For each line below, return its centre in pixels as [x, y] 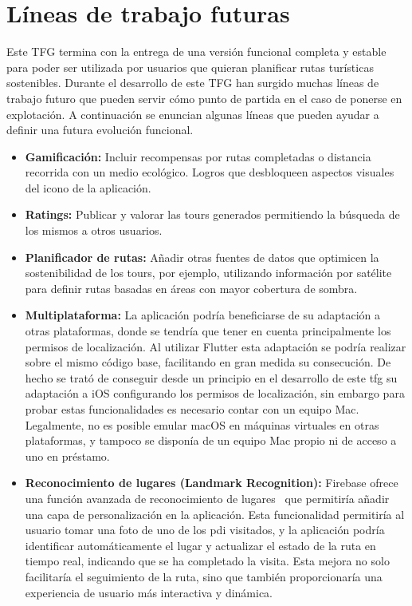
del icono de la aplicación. [88, 187]
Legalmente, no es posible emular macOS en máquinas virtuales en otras [202, 424]
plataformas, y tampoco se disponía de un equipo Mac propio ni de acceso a [211, 440]
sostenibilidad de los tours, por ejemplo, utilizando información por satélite [208, 273]
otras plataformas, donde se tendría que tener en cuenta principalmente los [208, 331]
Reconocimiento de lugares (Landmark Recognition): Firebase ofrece [212, 483]
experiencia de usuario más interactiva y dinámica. [149, 592]
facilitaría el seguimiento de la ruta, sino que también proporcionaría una [204, 576]
